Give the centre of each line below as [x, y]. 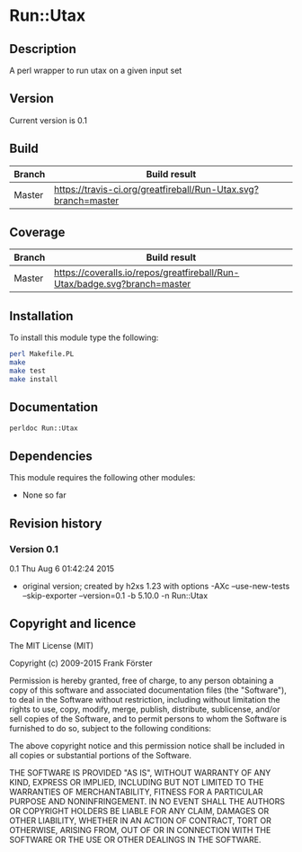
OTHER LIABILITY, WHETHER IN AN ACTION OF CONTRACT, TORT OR [140, 821]
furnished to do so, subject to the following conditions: [110, 728]
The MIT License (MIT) [52, 645]
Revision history [56, 523]
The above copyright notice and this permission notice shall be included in [147, 745]
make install [34, 379]
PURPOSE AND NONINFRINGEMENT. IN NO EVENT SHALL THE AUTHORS [147, 801]
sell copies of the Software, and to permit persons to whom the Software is [148, 718]
